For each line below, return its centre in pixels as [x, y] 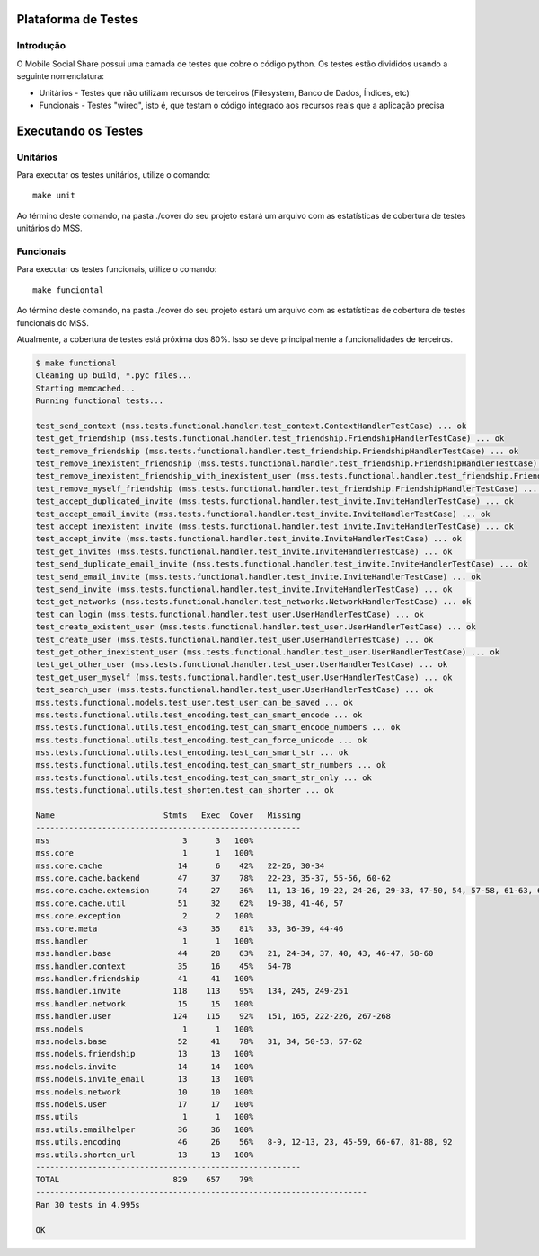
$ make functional [76, 363]
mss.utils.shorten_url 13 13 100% [145, 1155]
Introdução [41, 46]
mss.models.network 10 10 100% [145, 1092]
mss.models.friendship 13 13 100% [145, 1054]
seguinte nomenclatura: [61, 76]
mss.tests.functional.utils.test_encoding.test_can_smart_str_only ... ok [204, 777]
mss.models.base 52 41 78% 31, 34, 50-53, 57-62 [199, 1042]
